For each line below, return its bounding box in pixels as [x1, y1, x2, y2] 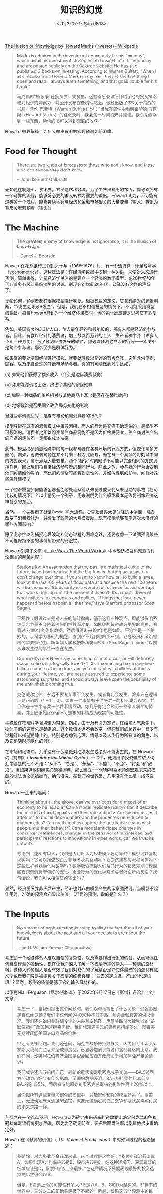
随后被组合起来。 [21, 1171, 56, 1177]
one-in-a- [135, 661, 155, 666]
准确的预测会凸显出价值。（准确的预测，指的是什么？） [21, 891, 130, 897]
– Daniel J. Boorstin [16, 253, 56, 259]
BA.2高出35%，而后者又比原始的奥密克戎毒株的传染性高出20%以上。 [16, 1081, 156, 1087]
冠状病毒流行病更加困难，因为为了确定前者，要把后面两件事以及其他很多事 [5, 1120, 154, 1126]
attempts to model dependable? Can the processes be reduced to [16, 815, 149, 820]
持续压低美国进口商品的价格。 [21, 1030, 81, 1036]
